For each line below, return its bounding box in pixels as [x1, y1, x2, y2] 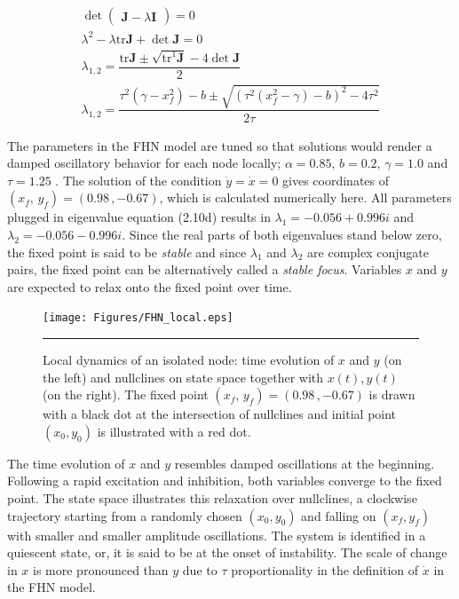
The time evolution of [7, 453, 125, 472]
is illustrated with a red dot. [97, 422, 251, 440]
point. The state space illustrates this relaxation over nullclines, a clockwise [7, 488, 417, 507]
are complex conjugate [307, 242, 430, 261]
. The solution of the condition [55, 170, 222, 189]
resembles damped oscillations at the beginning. [174, 453, 435, 472]
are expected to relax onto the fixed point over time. [7, 277, 292, 296]
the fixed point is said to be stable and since [7, 242, 247, 261]
